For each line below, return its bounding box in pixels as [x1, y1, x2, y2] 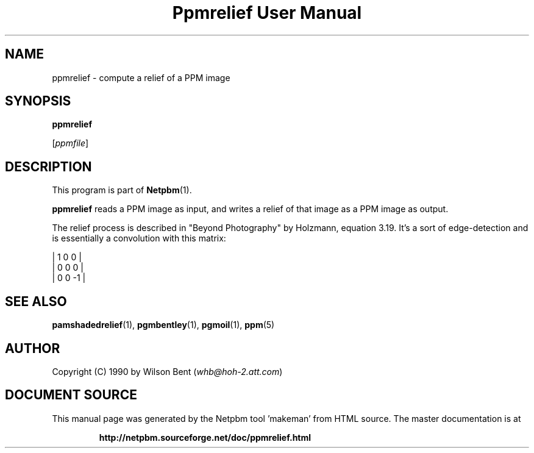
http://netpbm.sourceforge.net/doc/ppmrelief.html [99, 432, 311, 443]
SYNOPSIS [5, 93, 71, 109]
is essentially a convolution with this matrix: [52, 233, 226, 244]
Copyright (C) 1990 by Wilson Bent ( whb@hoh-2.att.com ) [52, 366, 283, 377]
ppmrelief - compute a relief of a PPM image [52, 72, 230, 83]
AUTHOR [5, 340, 60, 356]
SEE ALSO [5, 293, 67, 309]
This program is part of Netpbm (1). [52, 185, 192, 196]
